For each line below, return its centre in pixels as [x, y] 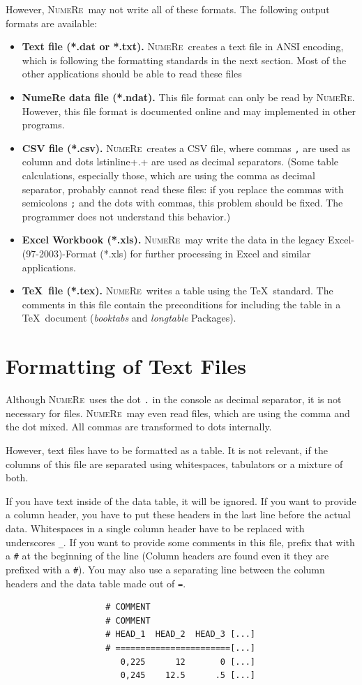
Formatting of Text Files [126, 366]
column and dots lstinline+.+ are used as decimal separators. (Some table [180, 161]
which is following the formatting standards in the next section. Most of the [184, 60]
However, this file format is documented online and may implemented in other [189, 111]
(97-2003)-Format [59, 254]
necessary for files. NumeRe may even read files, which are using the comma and [178, 413]
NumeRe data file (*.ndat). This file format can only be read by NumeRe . [188, 97]
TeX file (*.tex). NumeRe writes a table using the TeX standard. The [178, 291]
